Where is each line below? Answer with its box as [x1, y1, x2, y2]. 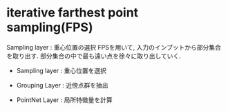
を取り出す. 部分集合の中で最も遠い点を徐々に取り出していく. [6, 52, 181, 60]
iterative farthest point [6, 5, 139, 21]
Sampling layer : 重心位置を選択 [16, 66, 107, 74]
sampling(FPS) [6, 19, 93, 35]
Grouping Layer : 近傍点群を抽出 [16, 81, 108, 89]
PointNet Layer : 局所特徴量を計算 [16, 95, 113, 104]
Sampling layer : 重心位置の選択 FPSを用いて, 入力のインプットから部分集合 [6, 43, 222, 51]
